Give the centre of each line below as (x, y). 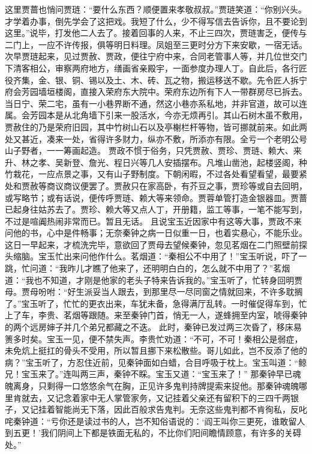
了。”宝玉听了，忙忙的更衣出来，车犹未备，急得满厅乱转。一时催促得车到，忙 (156, 303)
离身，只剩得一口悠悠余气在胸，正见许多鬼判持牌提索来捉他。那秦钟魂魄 (156, 386)
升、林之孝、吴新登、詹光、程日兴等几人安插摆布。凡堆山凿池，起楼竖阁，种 (156, 162)
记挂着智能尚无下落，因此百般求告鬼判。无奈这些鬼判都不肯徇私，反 (164, 409)
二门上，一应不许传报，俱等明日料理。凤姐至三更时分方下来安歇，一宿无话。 (156, 44)
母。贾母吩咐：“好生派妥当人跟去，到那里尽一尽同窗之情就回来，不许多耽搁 (154, 292)
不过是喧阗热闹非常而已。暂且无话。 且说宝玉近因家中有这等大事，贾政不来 (153, 221)
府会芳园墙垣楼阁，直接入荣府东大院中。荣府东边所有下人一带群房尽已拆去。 (156, 92)
